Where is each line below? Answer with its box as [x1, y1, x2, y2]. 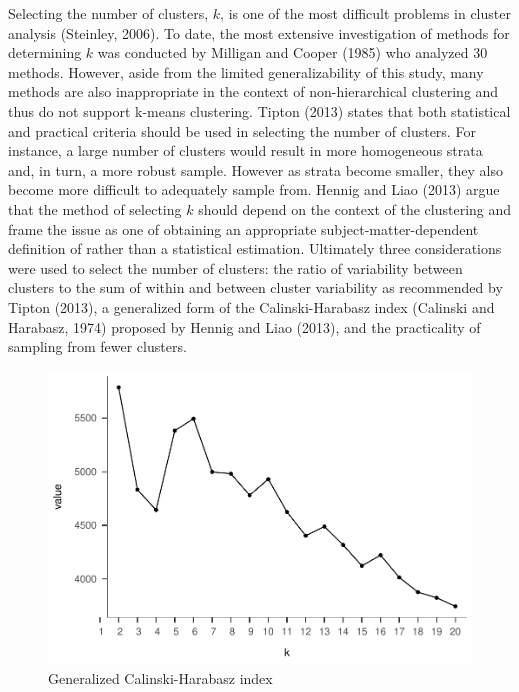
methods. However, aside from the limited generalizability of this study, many [8, 61, 484, 82]
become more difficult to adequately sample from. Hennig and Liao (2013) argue [8, 179, 500, 200]
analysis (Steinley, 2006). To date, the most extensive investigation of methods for [8, 22, 510, 43]
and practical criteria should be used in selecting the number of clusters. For [8, 120, 476, 141]
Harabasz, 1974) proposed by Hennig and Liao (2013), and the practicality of [8, 316, 481, 337]
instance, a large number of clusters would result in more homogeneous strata [8, 140, 483, 161]
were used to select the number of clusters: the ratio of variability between [8, 257, 463, 278]
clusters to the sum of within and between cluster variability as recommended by [8, 277, 503, 298]
